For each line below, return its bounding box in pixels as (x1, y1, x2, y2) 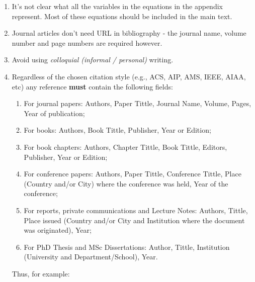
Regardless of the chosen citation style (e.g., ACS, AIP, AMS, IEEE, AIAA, (12, 71, 246, 81)
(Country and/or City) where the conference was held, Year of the (24, 178, 228, 189)
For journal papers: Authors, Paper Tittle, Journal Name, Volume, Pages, (24, 98, 251, 109)
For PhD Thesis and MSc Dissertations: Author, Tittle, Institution (24, 241, 230, 252)
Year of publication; (24, 108, 85, 118)
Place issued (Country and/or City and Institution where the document (24, 215, 245, 225)
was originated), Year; (24, 225, 92, 235)
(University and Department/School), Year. (24, 251, 158, 262)
